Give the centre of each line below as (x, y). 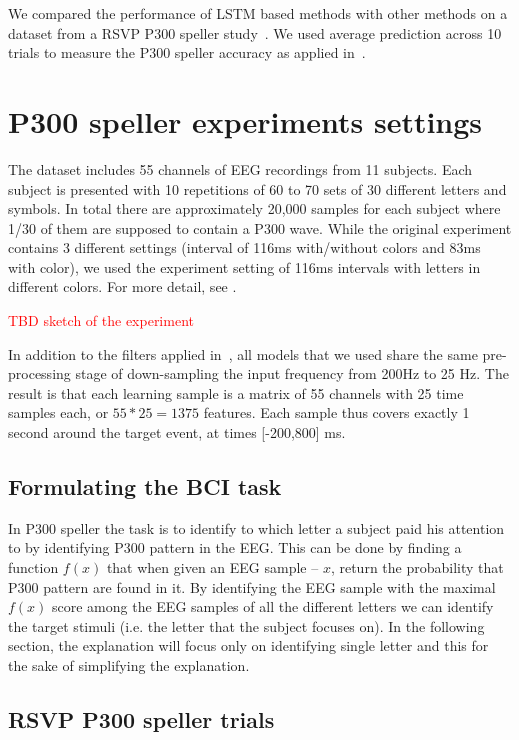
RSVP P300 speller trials (141, 718)
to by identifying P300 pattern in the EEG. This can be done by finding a (235, 547)
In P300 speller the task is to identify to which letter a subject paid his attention (256, 527)
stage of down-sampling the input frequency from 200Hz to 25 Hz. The (292, 373)
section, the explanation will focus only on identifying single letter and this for (248, 645)
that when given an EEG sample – (212, 567)
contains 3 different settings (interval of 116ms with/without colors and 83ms (244, 247)
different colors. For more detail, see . (122, 286)
